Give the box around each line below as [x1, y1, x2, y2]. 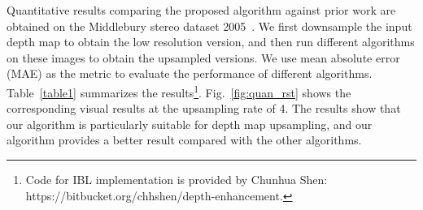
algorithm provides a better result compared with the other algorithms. [7, 131, 362, 148]
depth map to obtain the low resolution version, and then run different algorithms [7, 33, 415, 50]
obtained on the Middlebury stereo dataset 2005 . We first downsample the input [7, 17, 412, 34]
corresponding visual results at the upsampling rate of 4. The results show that [7, 100, 401, 117]
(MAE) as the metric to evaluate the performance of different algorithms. [7, 65, 373, 82]
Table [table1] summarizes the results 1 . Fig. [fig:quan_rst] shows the [7, 81, 351, 101]
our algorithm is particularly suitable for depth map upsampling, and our [7, 115, 373, 132]
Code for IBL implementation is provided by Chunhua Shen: [25, 171, 328, 187]
